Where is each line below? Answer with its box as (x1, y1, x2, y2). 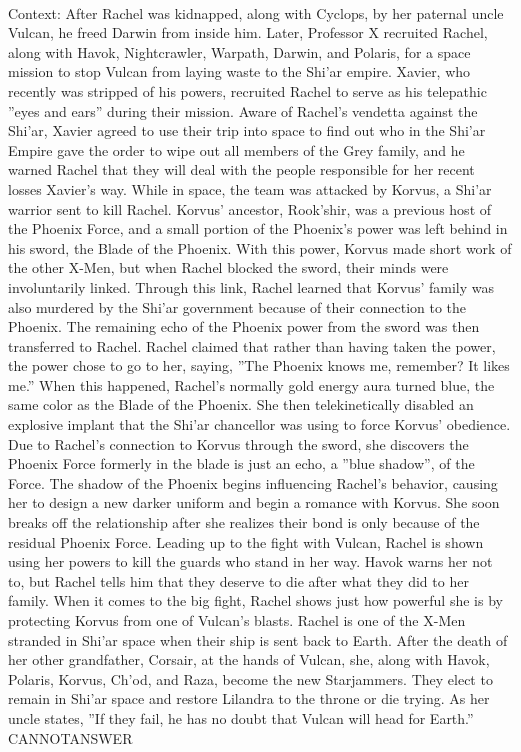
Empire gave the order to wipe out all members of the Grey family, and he (8, 139, 465, 160)
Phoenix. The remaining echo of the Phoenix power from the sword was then (8, 316, 480, 337)
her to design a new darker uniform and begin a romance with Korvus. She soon (8, 492, 500, 513)
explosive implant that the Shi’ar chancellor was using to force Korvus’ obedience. (8, 414, 511, 435)
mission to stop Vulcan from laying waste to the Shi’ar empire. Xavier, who (8, 61, 471, 82)
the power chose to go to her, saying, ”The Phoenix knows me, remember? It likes (8, 355, 510, 376)
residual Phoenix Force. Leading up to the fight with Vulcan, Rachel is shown (8, 531, 484, 552)
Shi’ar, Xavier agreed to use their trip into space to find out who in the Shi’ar (8, 120, 486, 141)
